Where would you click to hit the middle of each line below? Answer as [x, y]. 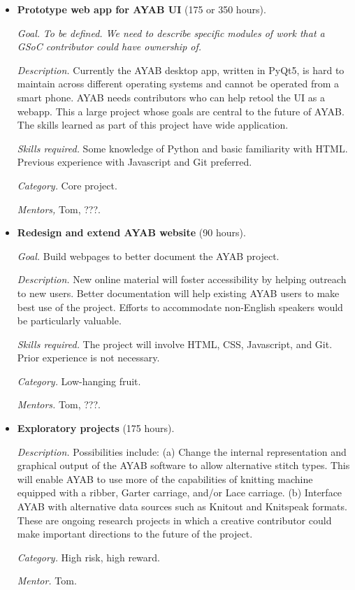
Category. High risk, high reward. [89, 557]
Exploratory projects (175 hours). [96, 428]
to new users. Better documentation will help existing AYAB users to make [178, 293]
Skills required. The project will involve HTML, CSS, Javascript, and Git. [175, 344]
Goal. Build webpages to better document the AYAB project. [148, 256]
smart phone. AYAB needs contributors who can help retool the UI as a [171, 97]
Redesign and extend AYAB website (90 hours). [131, 232]
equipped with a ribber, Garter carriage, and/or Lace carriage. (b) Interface [180, 492]
